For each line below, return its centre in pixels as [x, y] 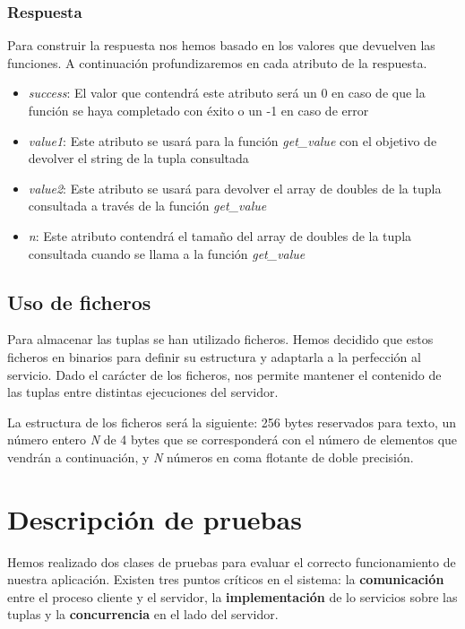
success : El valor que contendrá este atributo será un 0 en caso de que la [227, 93]
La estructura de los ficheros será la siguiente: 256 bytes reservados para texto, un [232, 422]
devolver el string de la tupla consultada [138, 158]
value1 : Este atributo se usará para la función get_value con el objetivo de [232, 140]
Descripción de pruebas [155, 518]
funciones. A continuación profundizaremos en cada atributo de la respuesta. [217, 62]
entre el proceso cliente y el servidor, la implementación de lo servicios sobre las [232, 596]
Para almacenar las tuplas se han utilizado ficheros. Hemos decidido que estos [220, 339]
